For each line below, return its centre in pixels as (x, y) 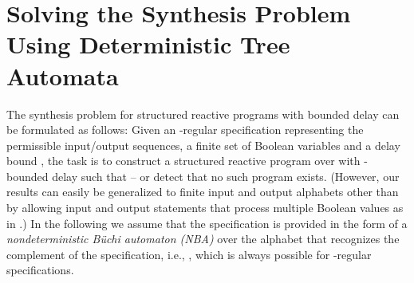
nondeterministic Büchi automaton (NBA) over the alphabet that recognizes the (203, 239)
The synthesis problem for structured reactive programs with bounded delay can (203, 114)
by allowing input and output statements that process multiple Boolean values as (205, 208)
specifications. (40, 270)
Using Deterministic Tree (148, 44)
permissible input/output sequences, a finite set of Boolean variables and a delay (203, 145)
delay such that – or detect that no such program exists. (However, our (226, 176)
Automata (63, 75)
